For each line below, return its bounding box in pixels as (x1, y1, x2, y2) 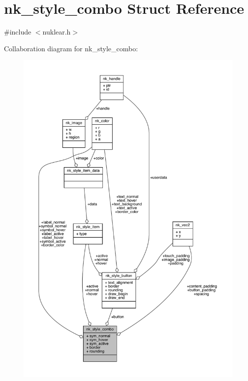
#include (4, 27, 31, 37)
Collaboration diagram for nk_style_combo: (4, 43, 138, 53)
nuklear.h (42, 27, 71, 37)
